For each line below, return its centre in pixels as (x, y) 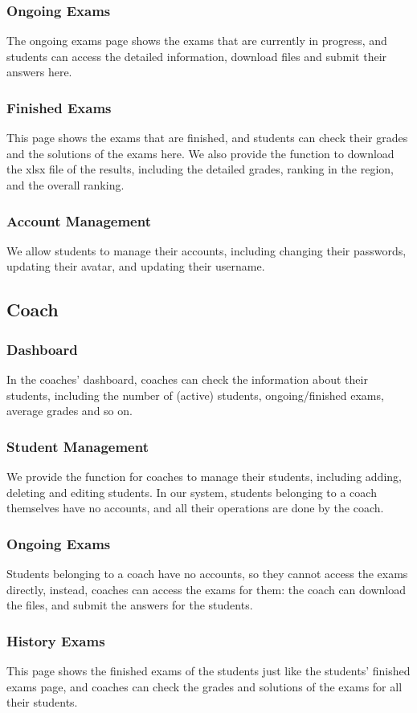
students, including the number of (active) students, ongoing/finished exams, (195, 395)
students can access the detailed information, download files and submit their (197, 56)
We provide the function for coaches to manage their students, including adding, (204, 476)
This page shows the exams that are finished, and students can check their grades (207, 138)
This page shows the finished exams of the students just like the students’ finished (208, 670)
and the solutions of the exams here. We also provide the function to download (200, 153)
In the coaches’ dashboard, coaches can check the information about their (187, 379)
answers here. (39, 72)
